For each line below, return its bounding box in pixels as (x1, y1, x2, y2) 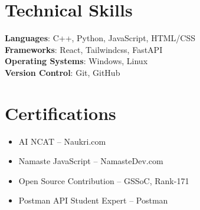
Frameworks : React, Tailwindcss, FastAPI (5, 43, 163, 55)
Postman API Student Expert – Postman (18, 194, 168, 206)
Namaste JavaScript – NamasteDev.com (18, 155, 163, 167)
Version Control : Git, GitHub (5, 66, 120, 78)
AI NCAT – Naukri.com (18, 135, 106, 147)
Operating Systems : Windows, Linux (5, 55, 148, 67)
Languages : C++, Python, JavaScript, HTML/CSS (5, 32, 196, 44)
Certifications (5, 101, 116, 125)
